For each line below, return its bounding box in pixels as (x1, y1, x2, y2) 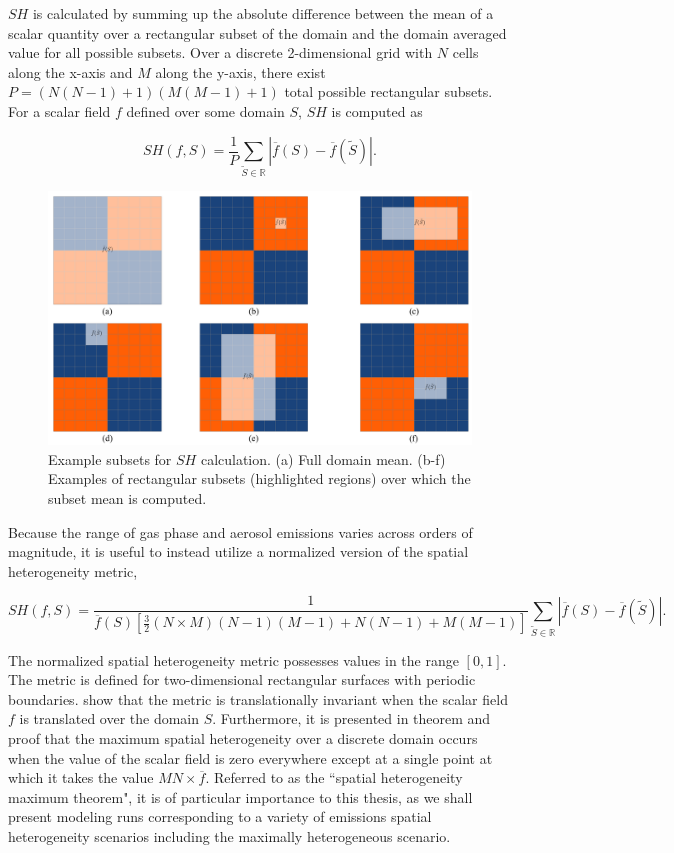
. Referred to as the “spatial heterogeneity (205, 767, 463, 788)
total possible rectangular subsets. (284, 81, 493, 102)
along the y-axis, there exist (155, 61, 326, 82)
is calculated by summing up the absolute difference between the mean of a (32, 3, 494, 23)
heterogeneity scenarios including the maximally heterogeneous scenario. (8, 826, 451, 847)
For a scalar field (8, 100, 111, 121)
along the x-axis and (8, 61, 133, 82)
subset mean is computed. (48, 487, 207, 508)
